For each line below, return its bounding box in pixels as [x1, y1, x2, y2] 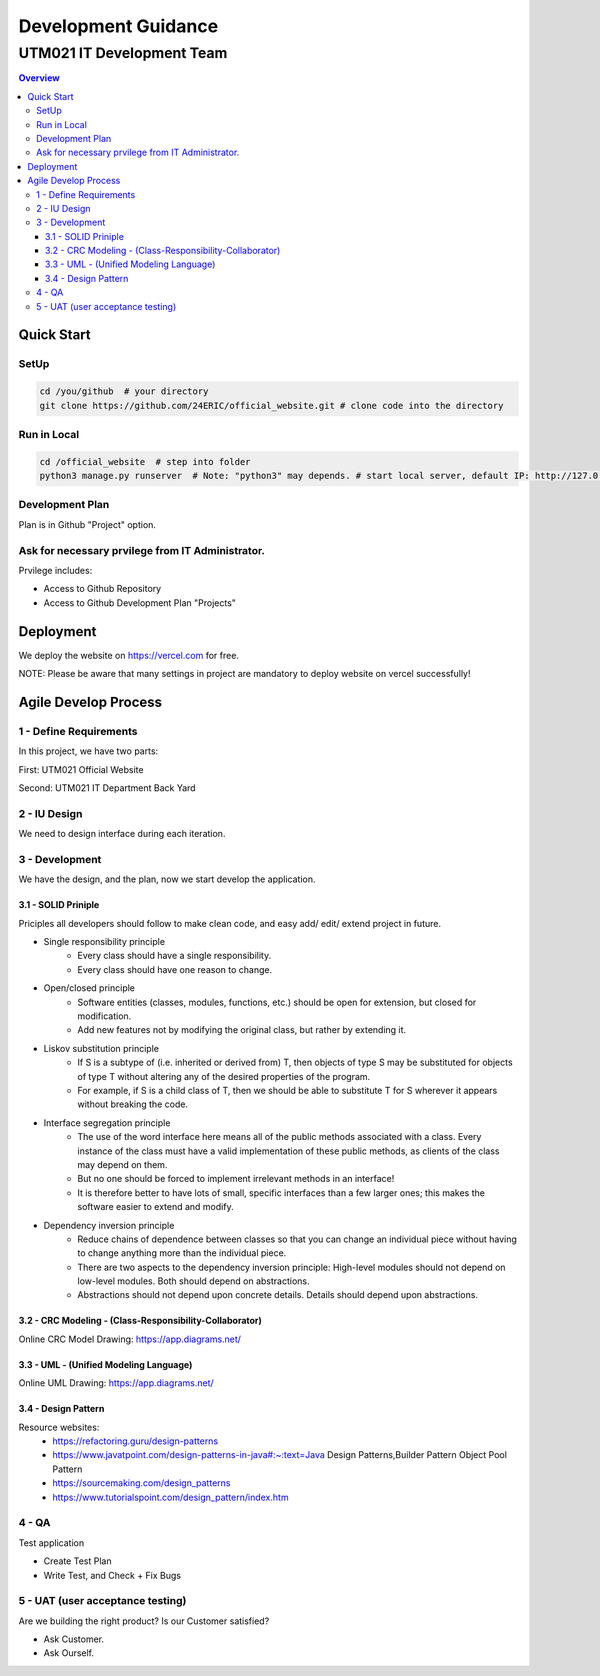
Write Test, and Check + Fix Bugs [43, 1569, 182, 1581]
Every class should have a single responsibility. [77, 950, 272, 962]
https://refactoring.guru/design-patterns [52, 1435, 219, 1447]
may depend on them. [77, 1158, 168, 1170]
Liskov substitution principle [43, 1042, 160, 1054]
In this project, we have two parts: [18, 745, 159, 757]
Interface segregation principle [43, 1116, 171, 1129]
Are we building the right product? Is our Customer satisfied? [18, 1615, 270, 1627]
